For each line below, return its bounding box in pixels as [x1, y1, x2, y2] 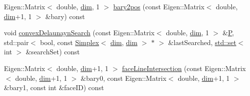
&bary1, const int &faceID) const [4, 82, 104, 93]
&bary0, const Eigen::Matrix [81, 72, 167, 83]
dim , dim [110, 37, 137, 47]
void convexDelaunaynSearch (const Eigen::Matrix [4, 27, 155, 38]
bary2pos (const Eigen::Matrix [113, 1, 205, 11]
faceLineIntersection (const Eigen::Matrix [122, 63, 246, 73]
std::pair [4, 37, 29, 47]
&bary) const [45, 11, 85, 21]
